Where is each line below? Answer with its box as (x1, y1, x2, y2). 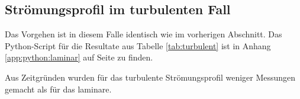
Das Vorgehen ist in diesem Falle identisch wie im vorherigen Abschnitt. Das (5, 28, 282, 40)
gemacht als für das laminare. (5, 82, 112, 95)
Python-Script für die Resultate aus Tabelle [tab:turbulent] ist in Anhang (5, 39, 271, 52)
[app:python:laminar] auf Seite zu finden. (5, 51, 153, 63)
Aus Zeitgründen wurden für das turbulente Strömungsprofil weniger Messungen (5, 71, 296, 83)
